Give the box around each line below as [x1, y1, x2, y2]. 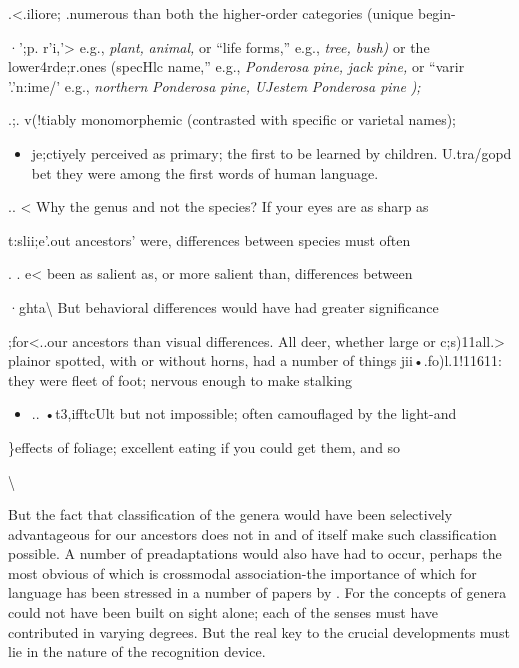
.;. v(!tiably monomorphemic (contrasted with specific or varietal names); [8, 109, 456, 130]
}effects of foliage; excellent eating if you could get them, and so [8, 436, 401, 457]
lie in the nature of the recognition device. [8, 641, 266, 662]
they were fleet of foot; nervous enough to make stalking [8, 369, 352, 390]
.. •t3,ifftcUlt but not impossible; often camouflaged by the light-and [31, 403, 457, 424]
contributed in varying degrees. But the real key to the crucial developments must [8, 621, 510, 642]
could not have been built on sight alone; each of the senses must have [8, 602, 439, 623]
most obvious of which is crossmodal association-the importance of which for [8, 562, 477, 583]
